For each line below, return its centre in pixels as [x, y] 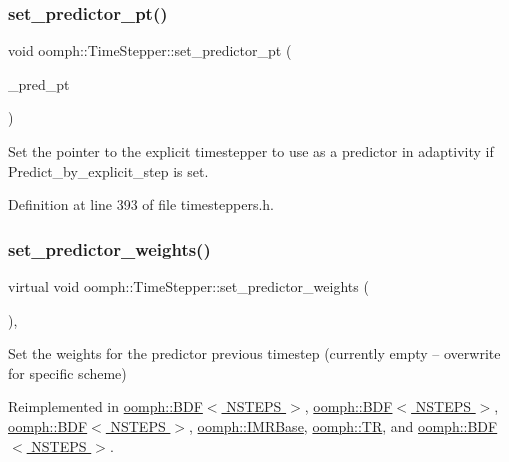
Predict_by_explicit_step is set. [108, 170]
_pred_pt [39, 83]
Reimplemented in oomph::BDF [105, 406]
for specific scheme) [67, 372]
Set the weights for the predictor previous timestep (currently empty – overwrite [254, 353]
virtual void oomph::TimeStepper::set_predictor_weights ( [188, 286]
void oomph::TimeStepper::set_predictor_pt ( [150, 50]
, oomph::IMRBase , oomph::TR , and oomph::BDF [343, 425]
